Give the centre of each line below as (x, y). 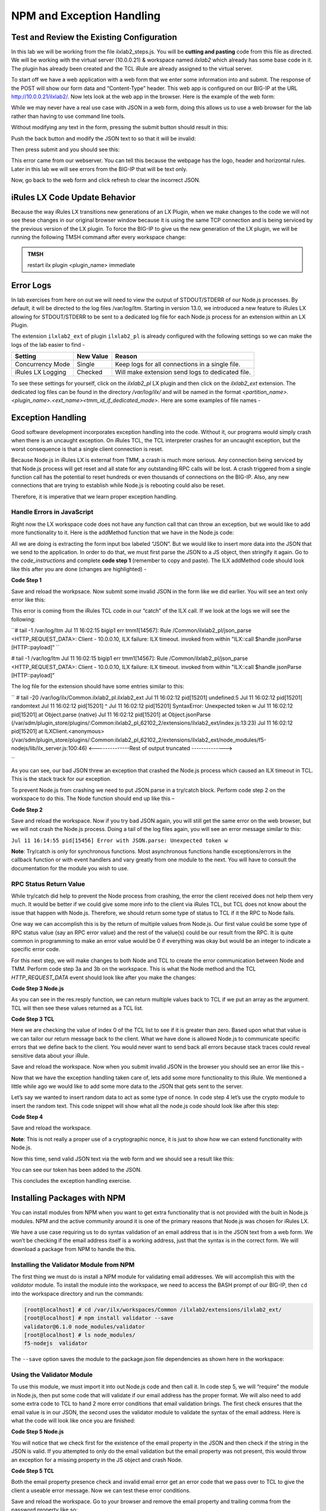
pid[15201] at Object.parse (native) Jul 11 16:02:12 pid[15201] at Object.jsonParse (111, 714)
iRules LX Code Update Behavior (73, 197)
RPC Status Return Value (48, 884)
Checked (89, 372)
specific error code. (36, 950)
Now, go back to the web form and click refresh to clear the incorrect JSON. (106, 180)
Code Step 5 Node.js (37, 1432)
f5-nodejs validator (56, 1344)
